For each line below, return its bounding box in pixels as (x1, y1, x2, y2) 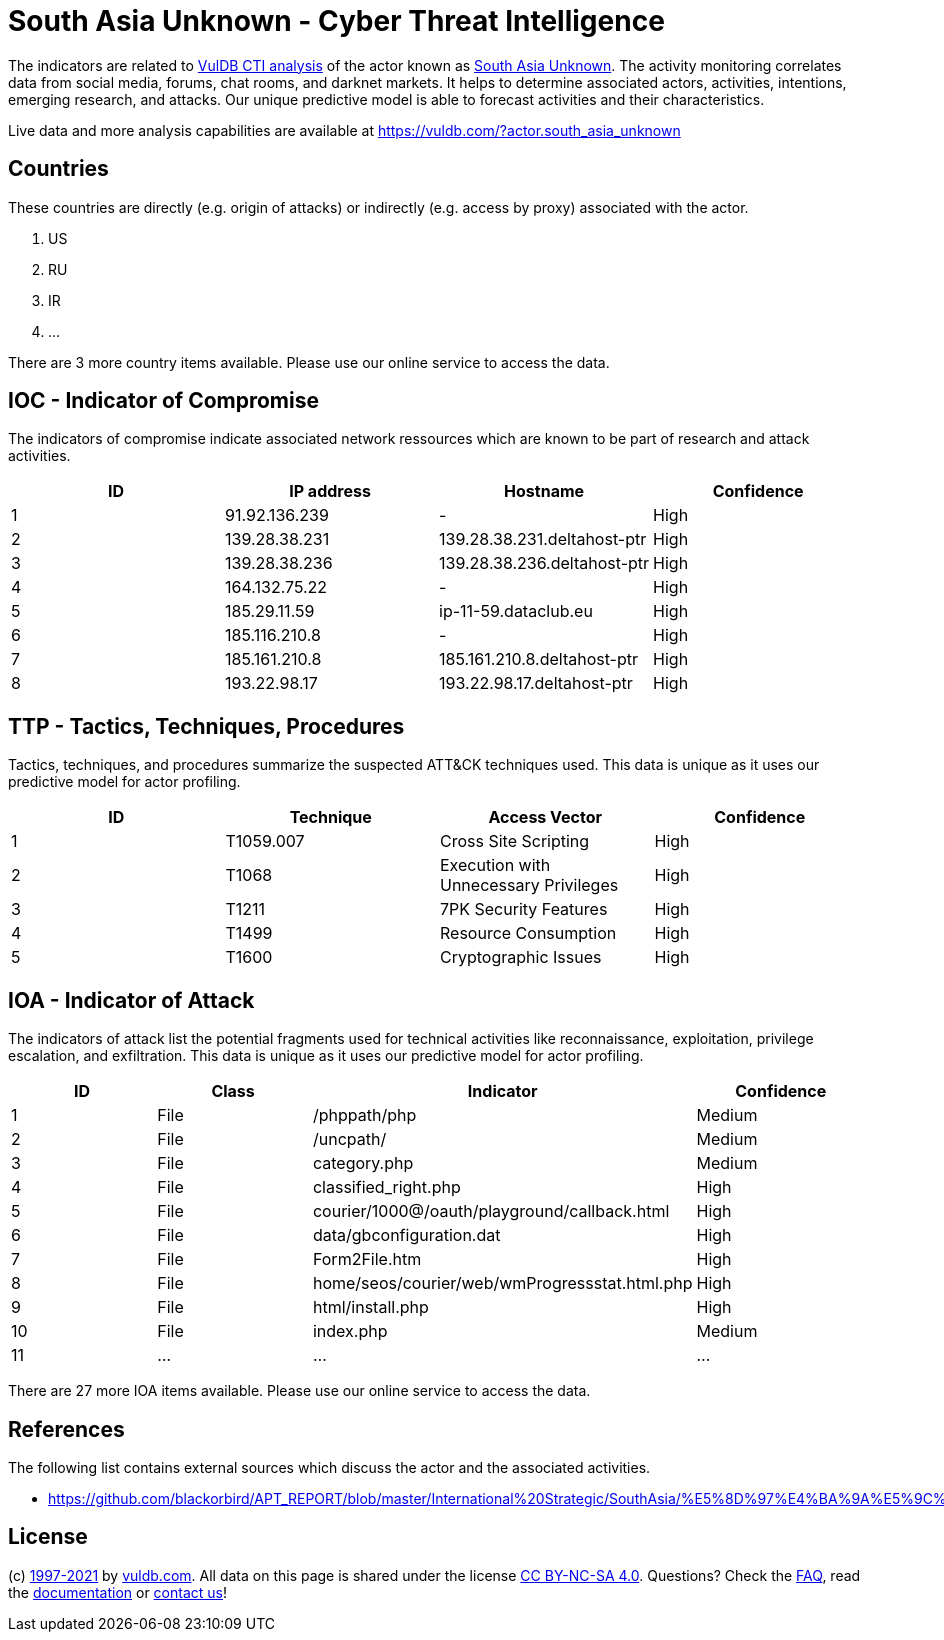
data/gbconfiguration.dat (312, 1225, 501, 1246)
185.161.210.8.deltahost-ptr (439, 649, 639, 670)
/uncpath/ (312, 1129, 387, 1150)
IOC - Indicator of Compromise (8, 388, 319, 414)
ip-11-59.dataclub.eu (439, 601, 593, 622)
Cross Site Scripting (440, 831, 590, 852)
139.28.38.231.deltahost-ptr (439, 529, 647, 550)
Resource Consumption (440, 923, 617, 944)
